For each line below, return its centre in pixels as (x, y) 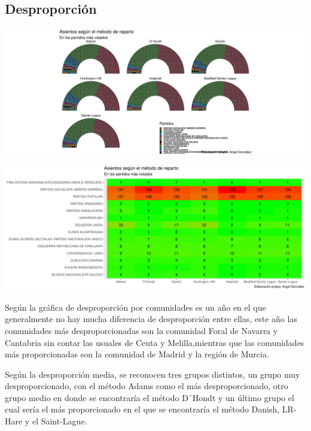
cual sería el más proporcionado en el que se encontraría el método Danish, (142, 409)
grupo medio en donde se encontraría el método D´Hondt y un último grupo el (150, 397)
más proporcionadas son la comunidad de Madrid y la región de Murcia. (137, 354)
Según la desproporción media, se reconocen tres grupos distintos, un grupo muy (153, 374)
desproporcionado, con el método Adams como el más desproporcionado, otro (147, 386)
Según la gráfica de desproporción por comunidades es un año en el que (135, 307)
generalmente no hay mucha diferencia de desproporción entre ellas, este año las (151, 319)
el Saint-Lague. (60, 421)
